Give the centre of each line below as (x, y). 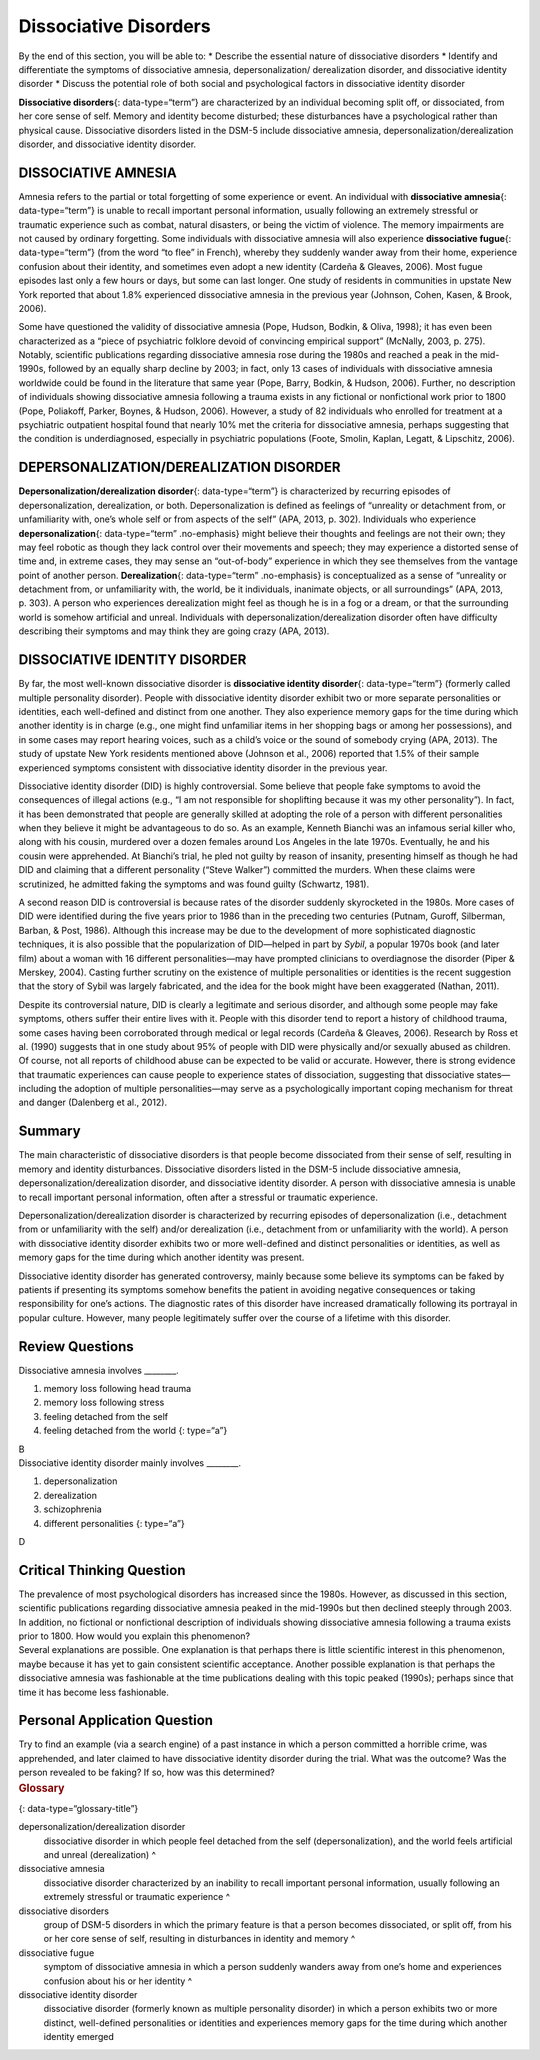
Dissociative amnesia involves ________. (98, 1370)
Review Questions (76, 1346)
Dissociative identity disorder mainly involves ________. (130, 1462)
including (37, 1089)
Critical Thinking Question (102, 1570)
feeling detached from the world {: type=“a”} (135, 1431)
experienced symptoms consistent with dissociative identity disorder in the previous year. (203, 767)
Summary (49, 1131)
